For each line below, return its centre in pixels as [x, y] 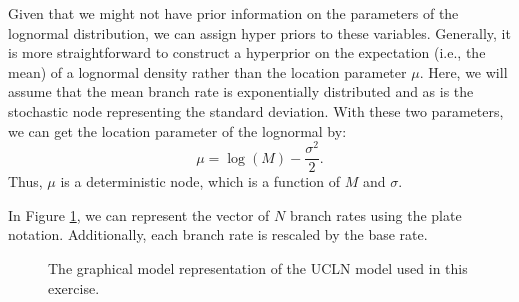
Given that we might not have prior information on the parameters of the [233, 13]
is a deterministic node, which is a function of [200, 181]
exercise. [74, 287]
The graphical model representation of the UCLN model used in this [258, 268]
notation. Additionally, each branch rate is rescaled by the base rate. [218, 234]
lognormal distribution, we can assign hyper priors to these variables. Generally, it [259, 32]
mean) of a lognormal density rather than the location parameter [207, 71]
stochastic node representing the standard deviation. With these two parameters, [256, 110]
